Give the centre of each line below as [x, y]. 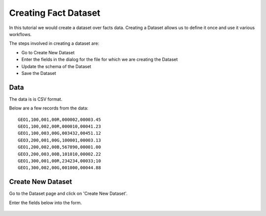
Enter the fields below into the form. [46, 203]
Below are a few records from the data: [49, 108]
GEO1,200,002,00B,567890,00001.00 [59, 147]
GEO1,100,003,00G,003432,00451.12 [59, 133]
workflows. [20, 34]
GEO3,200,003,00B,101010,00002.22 [59, 154]
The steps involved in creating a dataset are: [54, 43]
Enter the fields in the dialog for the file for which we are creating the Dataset [100, 60]
